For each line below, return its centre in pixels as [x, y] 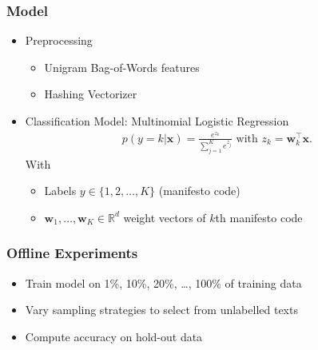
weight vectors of [165, 217]
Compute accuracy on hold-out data [114, 336]
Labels [60, 191]
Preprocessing [59, 40]
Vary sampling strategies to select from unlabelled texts [161, 310]
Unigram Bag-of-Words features [122, 67]
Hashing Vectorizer [91, 94]
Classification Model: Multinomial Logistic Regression [157, 121]
